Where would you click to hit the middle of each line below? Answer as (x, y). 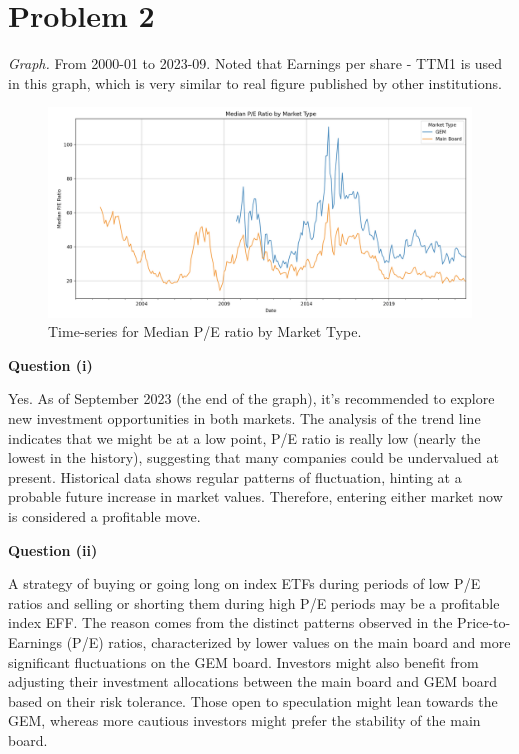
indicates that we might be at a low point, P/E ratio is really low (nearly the (244, 437)
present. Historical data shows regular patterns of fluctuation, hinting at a (235, 476)
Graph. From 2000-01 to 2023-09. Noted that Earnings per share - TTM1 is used (255, 63)
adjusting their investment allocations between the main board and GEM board (253, 681)
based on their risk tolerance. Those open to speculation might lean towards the (253, 700)
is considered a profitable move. (104, 516)
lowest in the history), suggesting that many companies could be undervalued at (253, 457)
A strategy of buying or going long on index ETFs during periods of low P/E (244, 583)
